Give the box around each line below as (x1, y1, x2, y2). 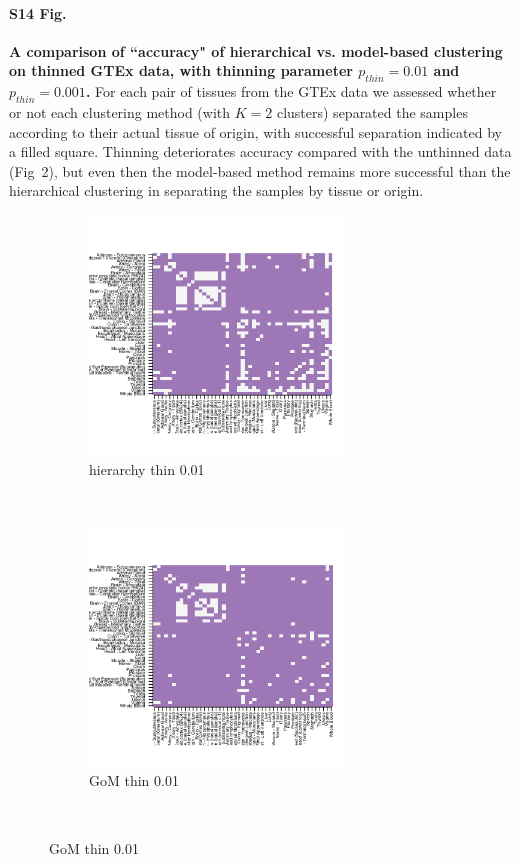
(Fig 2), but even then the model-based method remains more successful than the (9, 160, 511, 181)
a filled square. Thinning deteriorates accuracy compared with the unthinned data (9, 141, 512, 162)
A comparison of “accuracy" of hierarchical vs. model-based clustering (9, 40, 503, 61)
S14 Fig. (9, 2, 67, 23)
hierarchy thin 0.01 (89, 458, 205, 479)
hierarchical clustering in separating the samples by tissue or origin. (9, 180, 424, 201)
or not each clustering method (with (9, 101, 231, 122)
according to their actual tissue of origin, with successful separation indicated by (9, 121, 502, 142)
